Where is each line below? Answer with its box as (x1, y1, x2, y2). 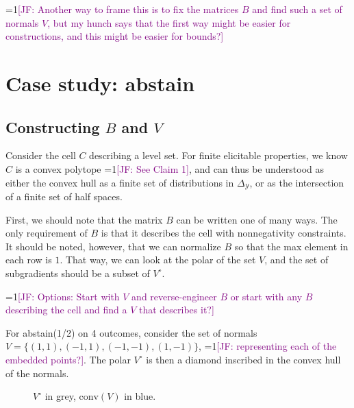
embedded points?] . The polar (5, 352, 131, 366)
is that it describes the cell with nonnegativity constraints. (101, 226, 346, 240)
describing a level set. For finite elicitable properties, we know (89, 148, 348, 163)
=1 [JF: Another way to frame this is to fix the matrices (5, 2, 239, 16)
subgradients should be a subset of (5, 265, 150, 280)
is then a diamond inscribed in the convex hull (146, 352, 341, 366)
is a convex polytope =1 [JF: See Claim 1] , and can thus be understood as (15, 161, 324, 176)
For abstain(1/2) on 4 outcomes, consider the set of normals (5, 325, 257, 339)
